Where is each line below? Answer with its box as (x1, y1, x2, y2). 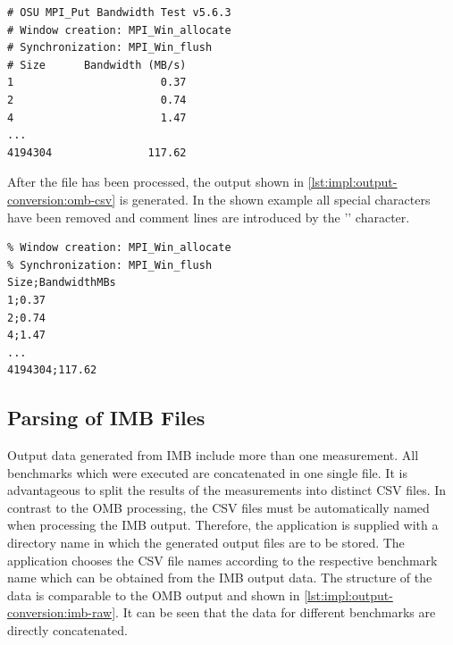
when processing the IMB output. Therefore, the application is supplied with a (7, 515, 439, 534)
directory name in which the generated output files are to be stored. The (7, 533, 405, 552)
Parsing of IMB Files (7, 404, 206, 431)
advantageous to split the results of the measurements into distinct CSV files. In (7, 481, 447, 499)
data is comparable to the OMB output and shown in (7, 585, 300, 604)
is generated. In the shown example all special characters (119, 189, 431, 208)
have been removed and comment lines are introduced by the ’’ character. (7, 207, 410, 226)
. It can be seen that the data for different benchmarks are (115, 603, 436, 622)
